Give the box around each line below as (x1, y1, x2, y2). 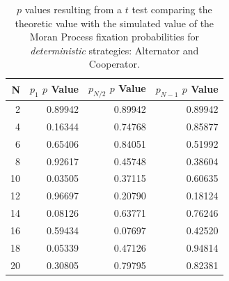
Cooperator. (88, 56, 140, 71)
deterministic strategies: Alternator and (30, 43, 199, 57)
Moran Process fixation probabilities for (29, 29, 199, 44)
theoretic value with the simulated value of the (15, 15, 214, 30)
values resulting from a (24, 2, 123, 16)
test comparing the (132, 2, 212, 16)
